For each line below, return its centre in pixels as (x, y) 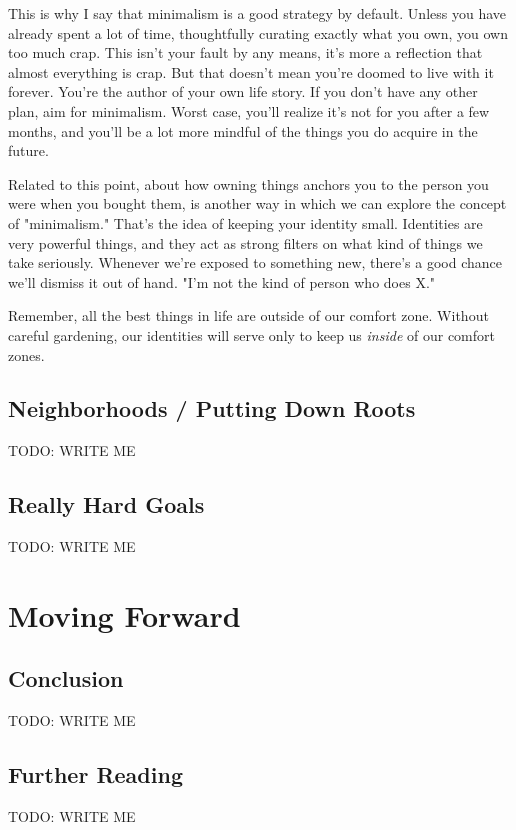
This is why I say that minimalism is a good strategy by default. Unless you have (257, 13)
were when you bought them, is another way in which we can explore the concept (257, 203)
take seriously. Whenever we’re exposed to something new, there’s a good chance (255, 262)
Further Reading (95, 774)
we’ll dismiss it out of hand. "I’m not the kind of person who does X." (222, 281)
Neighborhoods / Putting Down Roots (212, 408)
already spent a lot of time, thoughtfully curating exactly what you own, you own (258, 32)
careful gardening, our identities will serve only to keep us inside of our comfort (251, 334)
